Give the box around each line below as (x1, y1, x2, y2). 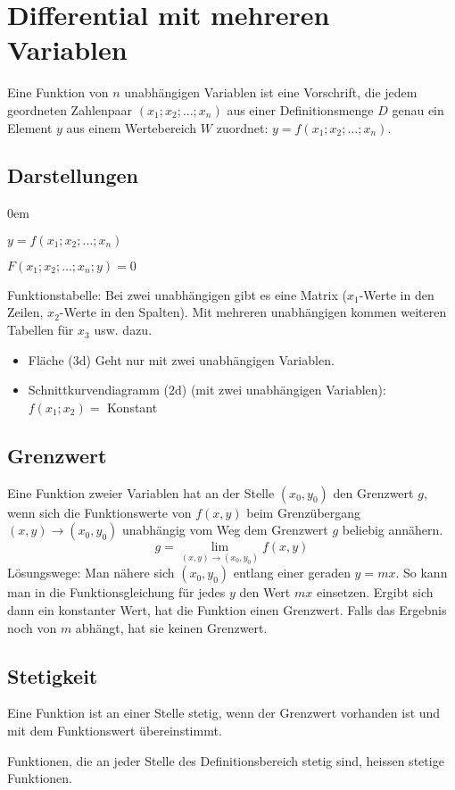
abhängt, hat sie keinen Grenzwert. (75, 618, 268, 636)
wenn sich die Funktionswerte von (7, 503, 192, 521)
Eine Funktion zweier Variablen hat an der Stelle (7, 483, 275, 502)
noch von (7, 618, 57, 636)
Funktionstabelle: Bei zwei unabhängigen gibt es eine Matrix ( (7, 285, 347, 304)
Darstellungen (7, 162, 138, 189)
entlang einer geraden (233, 563, 351, 582)
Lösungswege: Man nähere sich (7, 563, 175, 582)
